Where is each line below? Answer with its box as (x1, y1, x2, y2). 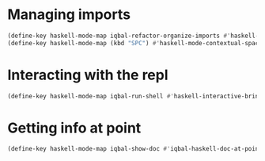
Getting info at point (7, 119, 142, 136)
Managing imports (7, 6, 131, 24)
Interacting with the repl (7, 66, 168, 84)
